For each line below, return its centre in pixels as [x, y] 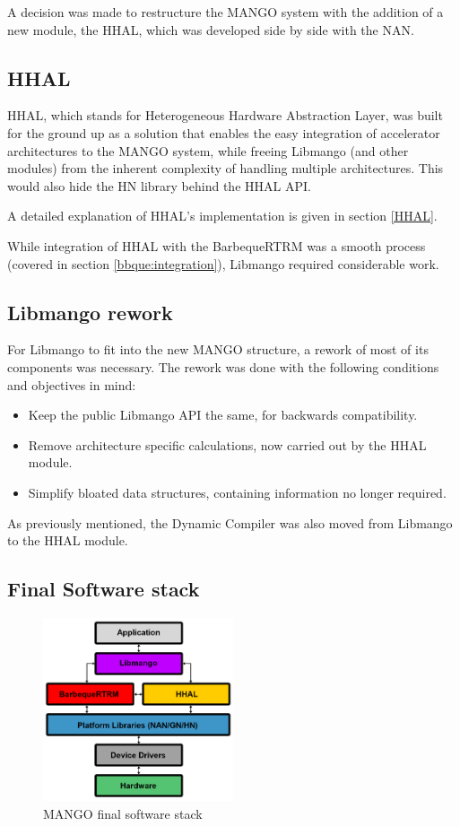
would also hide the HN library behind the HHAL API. [159, 185]
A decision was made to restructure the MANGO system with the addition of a [226, 12]
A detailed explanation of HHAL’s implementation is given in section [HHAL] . [222, 216]
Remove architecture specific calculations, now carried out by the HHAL [227, 444]
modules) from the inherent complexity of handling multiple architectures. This [226, 168]
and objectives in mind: [72, 384]
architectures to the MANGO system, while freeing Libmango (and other [208, 150]
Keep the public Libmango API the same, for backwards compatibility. [223, 415]
